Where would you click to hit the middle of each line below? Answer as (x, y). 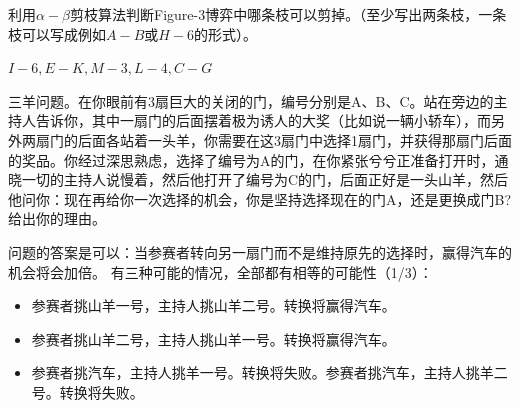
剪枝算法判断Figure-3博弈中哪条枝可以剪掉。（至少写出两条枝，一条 (288, 14)
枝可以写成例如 (57, 33)
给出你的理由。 (57, 218)
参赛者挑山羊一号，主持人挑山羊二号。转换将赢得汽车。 (213, 305)
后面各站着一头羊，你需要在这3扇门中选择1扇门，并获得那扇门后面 (294, 139)
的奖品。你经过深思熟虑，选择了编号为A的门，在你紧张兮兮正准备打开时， (251, 159)
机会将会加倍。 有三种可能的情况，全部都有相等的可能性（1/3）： (220, 271)
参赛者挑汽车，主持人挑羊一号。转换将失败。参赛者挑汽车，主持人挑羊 (262, 372)
